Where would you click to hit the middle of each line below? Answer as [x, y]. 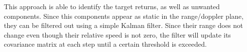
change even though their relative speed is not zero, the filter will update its [117, 34]
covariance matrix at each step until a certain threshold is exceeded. [105, 44]
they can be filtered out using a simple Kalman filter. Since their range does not [123, 25]
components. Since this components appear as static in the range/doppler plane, [124, 16]
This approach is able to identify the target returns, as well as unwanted [112, 6]
